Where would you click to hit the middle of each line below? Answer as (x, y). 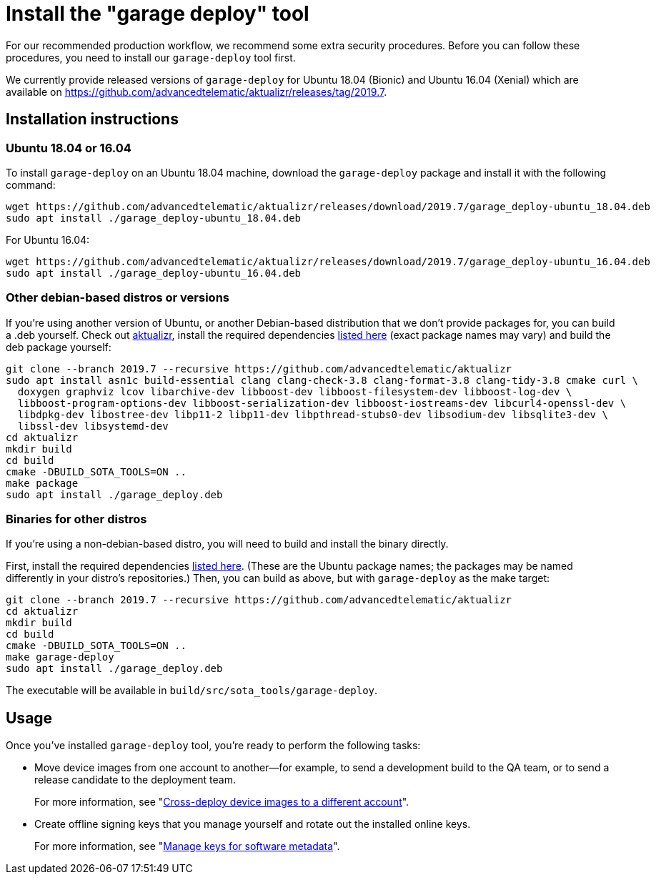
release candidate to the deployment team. (135, 780)
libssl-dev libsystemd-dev (93, 426)
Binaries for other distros (76, 519)
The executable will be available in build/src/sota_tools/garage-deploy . (192, 691)
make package (42, 483)
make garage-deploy (60, 657)
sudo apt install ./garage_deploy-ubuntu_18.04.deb (154, 218)
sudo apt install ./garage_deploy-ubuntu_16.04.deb (154, 273)
